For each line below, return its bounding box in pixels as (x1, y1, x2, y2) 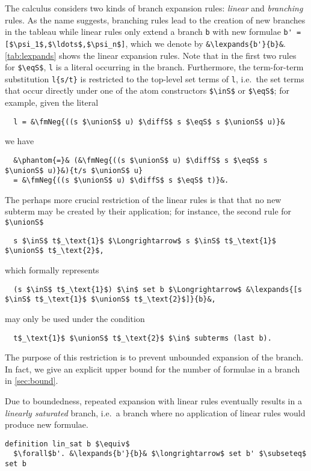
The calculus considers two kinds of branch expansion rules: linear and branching (5, 2, 303, 14)
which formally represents (5, 264, 99, 276)
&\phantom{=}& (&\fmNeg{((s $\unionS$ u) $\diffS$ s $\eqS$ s (13, 156, 268, 165)
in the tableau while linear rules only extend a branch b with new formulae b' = (5, 25, 301, 38)
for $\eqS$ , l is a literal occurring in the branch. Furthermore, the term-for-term (5, 61, 304, 73)
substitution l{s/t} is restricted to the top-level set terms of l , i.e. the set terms (5, 72, 304, 85)
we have (5, 135, 34, 147)
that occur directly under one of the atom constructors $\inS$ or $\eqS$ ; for (5, 84, 289, 97)
